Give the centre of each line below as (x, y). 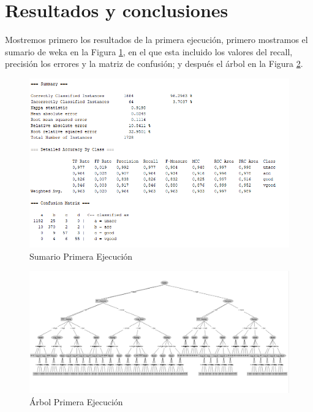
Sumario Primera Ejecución (81, 256)
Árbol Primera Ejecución (76, 401)
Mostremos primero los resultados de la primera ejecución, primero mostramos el (156, 40)
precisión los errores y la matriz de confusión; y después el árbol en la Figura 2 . (154, 64)
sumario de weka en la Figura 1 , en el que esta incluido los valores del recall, (149, 51)
